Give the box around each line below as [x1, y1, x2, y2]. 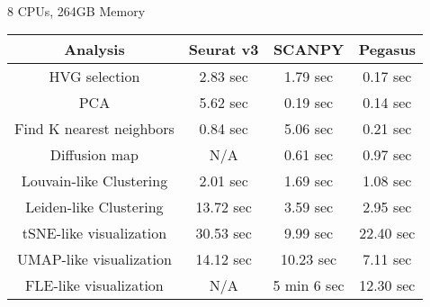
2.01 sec [199, 170, 248, 192]
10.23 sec [280, 248, 337, 270]
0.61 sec [283, 144, 334, 166]
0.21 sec [363, 118, 412, 140]
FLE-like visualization [25, 275, 164, 296]
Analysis [64, 39, 125, 60]
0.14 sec [363, 92, 412, 113]
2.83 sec [199, 66, 248, 87]
